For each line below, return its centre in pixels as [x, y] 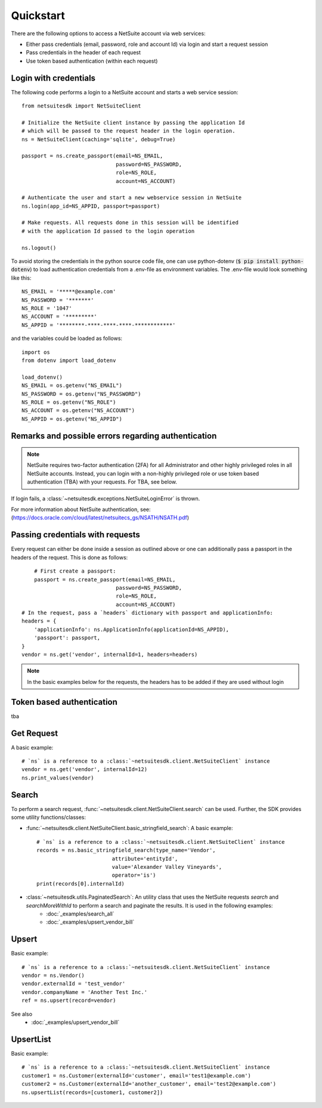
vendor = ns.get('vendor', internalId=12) [85, 770]
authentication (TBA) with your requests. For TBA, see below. [102, 482]
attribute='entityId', [145, 858]
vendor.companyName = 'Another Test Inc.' [85, 992]
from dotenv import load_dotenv [69, 360]
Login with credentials [53, 78]
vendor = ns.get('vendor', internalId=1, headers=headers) [110, 655]
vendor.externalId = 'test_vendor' [74, 984]
